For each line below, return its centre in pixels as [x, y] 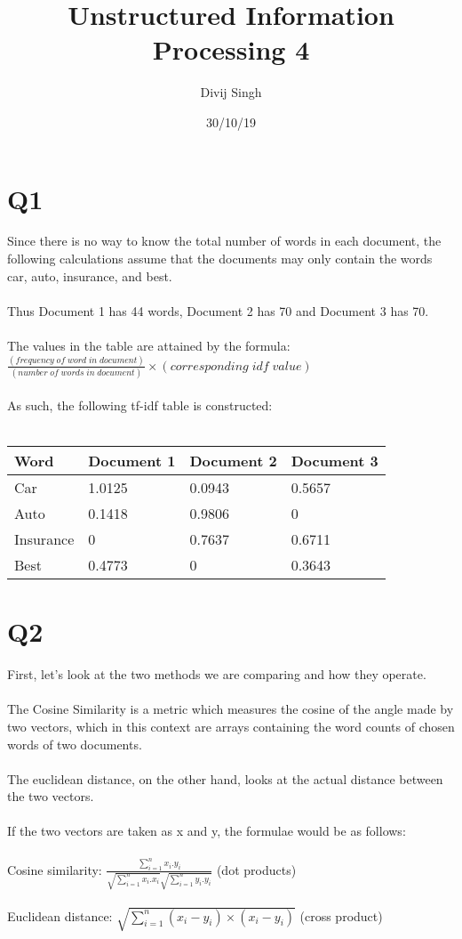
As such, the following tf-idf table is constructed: [140, 405]
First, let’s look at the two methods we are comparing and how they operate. [217, 674]
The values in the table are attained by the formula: [149, 345]
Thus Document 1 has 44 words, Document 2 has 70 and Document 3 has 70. [218, 310]
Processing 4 [231, 49]
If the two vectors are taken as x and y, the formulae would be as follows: [207, 831]
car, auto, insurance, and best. [90, 275]
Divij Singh [231, 92]
